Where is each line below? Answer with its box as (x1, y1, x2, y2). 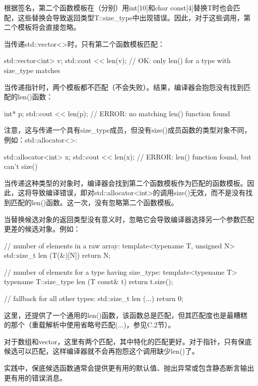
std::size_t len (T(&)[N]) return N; (4, 250, 111, 260)
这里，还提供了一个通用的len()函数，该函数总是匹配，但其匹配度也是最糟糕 (4, 309, 248, 320)
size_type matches (4, 65, 61, 75)
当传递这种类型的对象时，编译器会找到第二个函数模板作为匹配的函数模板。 (4, 177, 247, 188)
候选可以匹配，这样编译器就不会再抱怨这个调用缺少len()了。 (4, 346, 199, 356)
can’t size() (4, 161, 38, 171)
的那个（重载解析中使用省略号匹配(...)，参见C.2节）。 (4, 319, 175, 330)
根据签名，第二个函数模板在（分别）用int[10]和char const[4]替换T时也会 (4, 2, 234, 12)
